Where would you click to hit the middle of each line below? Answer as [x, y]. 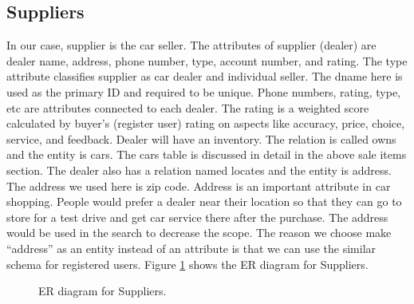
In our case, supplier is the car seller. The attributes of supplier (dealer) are [191, 45]
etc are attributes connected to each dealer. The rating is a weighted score [188, 107]
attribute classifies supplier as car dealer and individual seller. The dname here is [205, 76]
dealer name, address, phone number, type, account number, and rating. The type [207, 60]
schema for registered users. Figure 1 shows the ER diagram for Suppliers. [187, 264]
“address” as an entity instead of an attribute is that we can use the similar [191, 248]
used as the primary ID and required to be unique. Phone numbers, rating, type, [204, 91]
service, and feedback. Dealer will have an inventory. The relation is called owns [201, 138]
